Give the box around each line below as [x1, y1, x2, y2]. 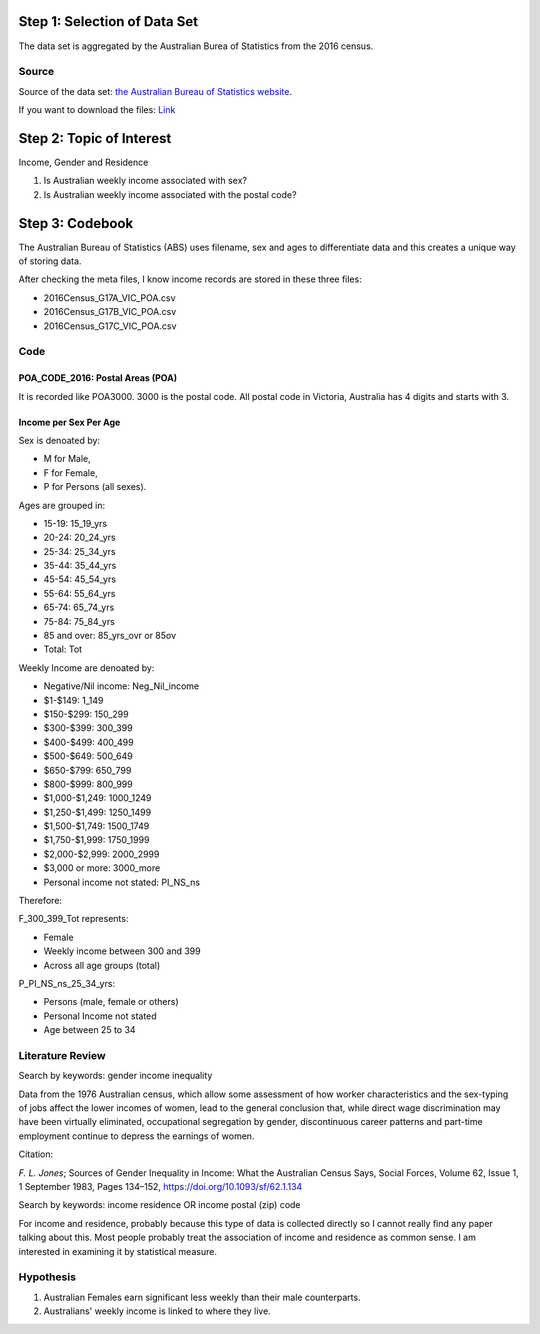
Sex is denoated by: [18, 434, 100, 446]
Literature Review [18, 1048, 106, 1062]
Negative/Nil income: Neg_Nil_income [43, 680, 200, 692]
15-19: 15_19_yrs [43, 517, 108, 529]
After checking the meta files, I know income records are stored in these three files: [18, 273, 362, 285]
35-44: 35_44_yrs [43, 560, 117, 572]
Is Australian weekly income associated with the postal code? [43, 188, 297, 200]
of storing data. [18, 255, 82, 267]
